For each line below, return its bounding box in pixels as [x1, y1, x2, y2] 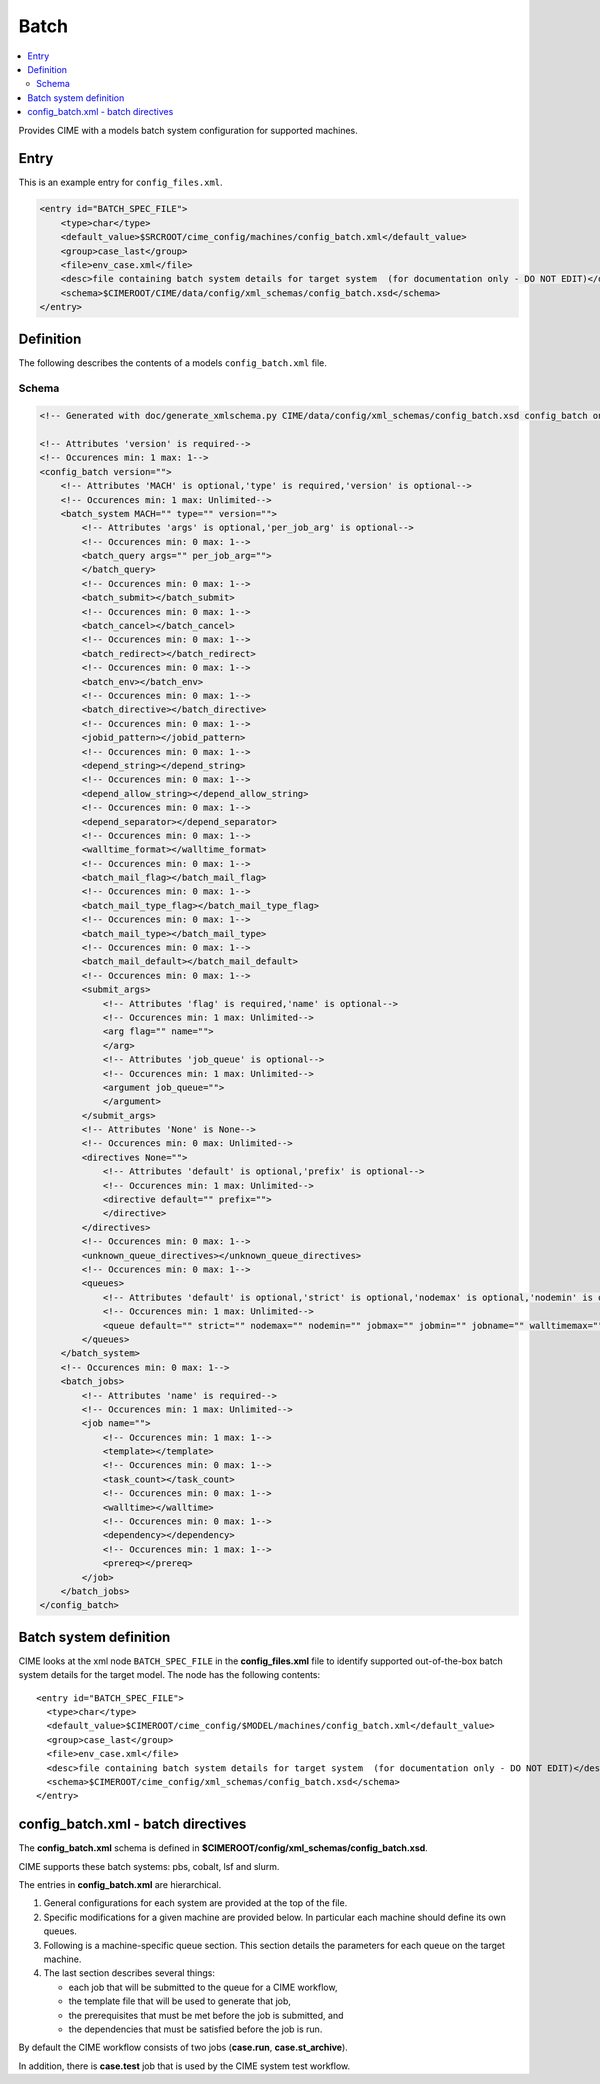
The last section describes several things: [43, 1967, 215, 1979]
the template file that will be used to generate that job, [68, 1995, 292, 2007]
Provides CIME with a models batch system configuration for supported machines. [18, 124, 359, 136]
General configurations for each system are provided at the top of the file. [43, 1897, 348, 1909]
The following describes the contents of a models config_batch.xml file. [18, 356, 327, 369]
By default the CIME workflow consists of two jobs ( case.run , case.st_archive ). [18, 2041, 349, 2054]
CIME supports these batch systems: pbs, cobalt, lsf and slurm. [18, 1860, 280, 1872]
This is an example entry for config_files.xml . [18, 176, 224, 189]
